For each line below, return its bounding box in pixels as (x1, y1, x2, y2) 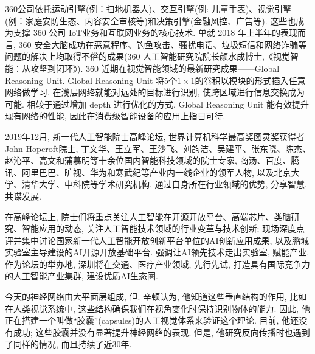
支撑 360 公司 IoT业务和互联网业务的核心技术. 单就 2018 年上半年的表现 (13, 26, 298, 39)
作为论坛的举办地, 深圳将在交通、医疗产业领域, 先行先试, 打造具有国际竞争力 (5, 257, 310, 270)
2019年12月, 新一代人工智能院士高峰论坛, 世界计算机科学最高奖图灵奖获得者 (5, 130, 305, 142)
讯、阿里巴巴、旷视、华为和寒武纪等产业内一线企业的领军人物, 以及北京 (5, 165, 291, 178)
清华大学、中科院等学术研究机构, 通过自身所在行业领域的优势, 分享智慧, (21, 178, 307, 190)
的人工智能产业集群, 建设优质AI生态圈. (5, 269, 158, 282)
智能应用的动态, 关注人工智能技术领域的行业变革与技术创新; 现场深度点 (21, 222, 305, 235)
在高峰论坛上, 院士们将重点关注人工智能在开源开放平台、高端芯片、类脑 (5, 210, 291, 223)
